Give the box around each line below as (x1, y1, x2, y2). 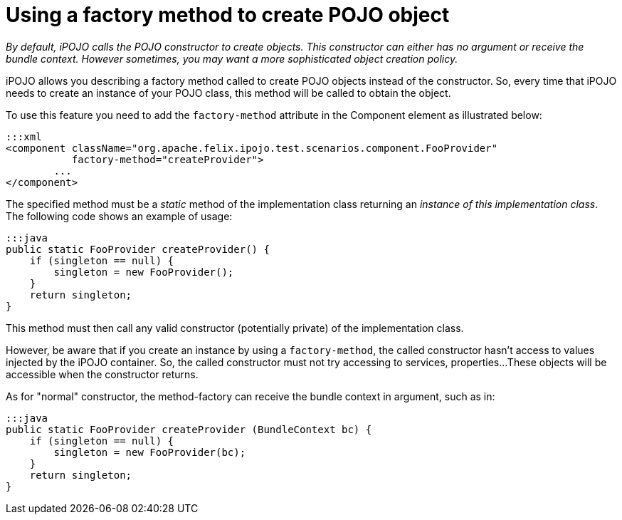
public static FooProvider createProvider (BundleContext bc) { (6, 423, 372, 435)
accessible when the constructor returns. (6, 368, 199, 380)
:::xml (6, 130, 42, 142)
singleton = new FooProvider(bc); (53, 446, 246, 458)
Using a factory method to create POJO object (6, 3, 450, 27)
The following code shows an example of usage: (6, 209, 233, 222)
